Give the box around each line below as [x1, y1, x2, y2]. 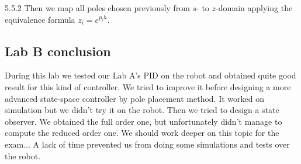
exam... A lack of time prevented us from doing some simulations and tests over [5, 138, 290, 150]
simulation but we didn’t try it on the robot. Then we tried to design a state [5, 104, 279, 116]
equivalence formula [5, 13, 75, 25]
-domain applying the [216, 2, 293, 13]
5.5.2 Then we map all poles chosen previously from [5, 2, 190, 13]
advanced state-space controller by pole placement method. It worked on [5, 92, 264, 104]
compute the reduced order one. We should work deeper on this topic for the [5, 127, 279, 139]
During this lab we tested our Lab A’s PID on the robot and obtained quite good [5, 69, 296, 81]
